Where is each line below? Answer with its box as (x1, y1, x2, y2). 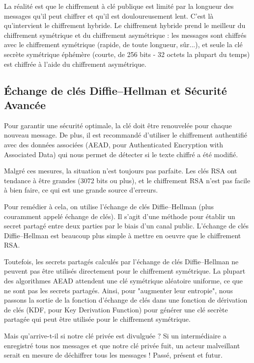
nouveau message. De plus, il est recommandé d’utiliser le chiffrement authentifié (4, 130, 247, 140)
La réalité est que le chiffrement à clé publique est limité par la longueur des (4, 1, 234, 11)
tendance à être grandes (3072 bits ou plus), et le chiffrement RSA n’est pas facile (4, 175, 251, 185)
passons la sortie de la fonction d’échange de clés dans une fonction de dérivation (4, 295, 248, 305)
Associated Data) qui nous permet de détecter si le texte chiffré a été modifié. (4, 149, 238, 159)
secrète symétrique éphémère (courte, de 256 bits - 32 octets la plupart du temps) (4, 49, 250, 59)
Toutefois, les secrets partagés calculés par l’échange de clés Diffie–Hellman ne (4, 256, 239, 266)
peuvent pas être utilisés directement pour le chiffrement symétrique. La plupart (4, 266, 246, 276)
